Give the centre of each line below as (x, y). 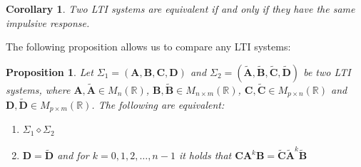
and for (73, 155)
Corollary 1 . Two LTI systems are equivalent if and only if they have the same (180, 9)
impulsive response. (48, 22)
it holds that (205, 155)
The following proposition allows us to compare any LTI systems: (148, 47)
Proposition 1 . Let (50, 71)
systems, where (38, 90)
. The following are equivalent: (158, 104)
